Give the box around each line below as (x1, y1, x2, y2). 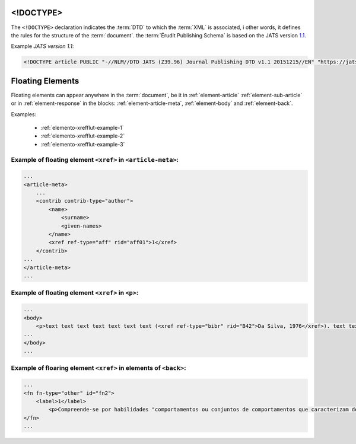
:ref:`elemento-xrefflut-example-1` (40, 124, 124, 131)
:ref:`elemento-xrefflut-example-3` (40, 140, 125, 148)
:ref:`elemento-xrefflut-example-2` (40, 132, 125, 139)
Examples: (11, 110, 37, 118)
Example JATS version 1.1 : (11, 43, 74, 50)
